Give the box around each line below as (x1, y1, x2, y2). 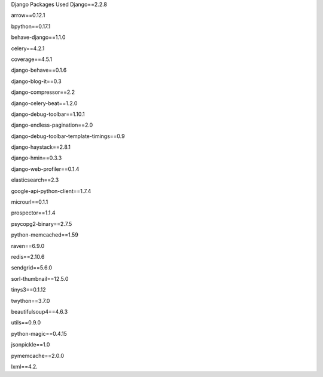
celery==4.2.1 (11, 45, 45, 52)
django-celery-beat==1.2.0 (11, 99, 78, 107)
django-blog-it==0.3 (11, 78, 62, 85)
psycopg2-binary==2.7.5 (11, 220, 72, 227)
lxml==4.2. (11, 363, 38, 370)
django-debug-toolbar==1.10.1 (11, 111, 85, 118)
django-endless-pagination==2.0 (11, 121, 93, 128)
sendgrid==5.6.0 (11, 264, 53, 271)
